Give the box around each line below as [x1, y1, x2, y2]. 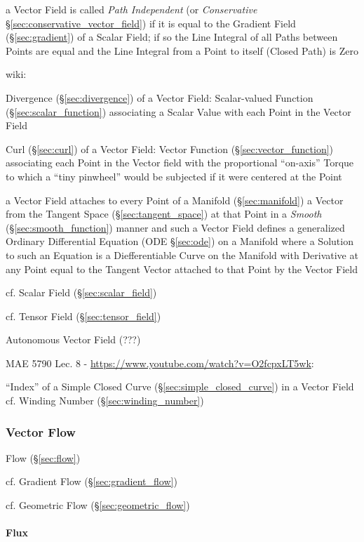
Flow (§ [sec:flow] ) [6, 450, 81, 465]
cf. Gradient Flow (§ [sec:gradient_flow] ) [6, 474, 177, 489]
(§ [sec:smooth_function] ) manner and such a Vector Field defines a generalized [6, 220, 345, 234]
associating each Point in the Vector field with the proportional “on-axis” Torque [6, 155, 354, 170]
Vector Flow [6, 423, 76, 440]
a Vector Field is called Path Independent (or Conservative [6, 2, 257, 16]
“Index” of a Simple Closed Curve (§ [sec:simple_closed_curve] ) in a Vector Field [6, 379, 354, 394]
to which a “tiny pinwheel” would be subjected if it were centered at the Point [6, 168, 342, 183]
